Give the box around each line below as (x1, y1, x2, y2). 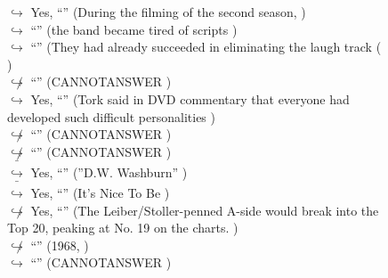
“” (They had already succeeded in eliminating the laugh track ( (30, 37, 382, 56)
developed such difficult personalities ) (7, 107, 215, 126)
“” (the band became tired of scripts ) (30, 20, 238, 38)
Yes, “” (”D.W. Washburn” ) (30, 162, 188, 181)
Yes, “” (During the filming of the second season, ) (30, 3, 306, 20)
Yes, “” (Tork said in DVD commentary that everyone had (30, 89, 350, 108)
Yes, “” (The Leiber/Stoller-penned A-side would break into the (30, 200, 379, 219)
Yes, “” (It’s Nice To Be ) (30, 184, 170, 202)
